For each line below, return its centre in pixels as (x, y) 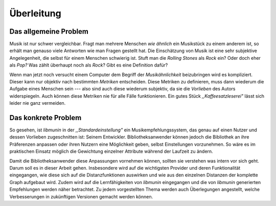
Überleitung (35, 13)
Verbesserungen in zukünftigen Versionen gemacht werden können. (81, 196)
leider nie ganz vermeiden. (38, 103)
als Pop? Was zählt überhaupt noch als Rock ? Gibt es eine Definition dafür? (89, 65)
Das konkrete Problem (45, 118)
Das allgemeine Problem (49, 31)
